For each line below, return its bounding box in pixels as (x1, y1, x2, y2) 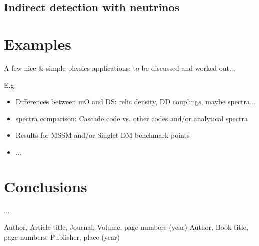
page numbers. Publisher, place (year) (4, 231, 120, 242)
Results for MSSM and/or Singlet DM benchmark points (15, 130, 190, 140)
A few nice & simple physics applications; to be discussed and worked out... (4, 62, 235, 73)
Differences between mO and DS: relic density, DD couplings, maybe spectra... (15, 96, 256, 107)
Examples (4, 33, 71, 54)
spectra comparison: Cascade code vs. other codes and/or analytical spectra (15, 113, 248, 123)
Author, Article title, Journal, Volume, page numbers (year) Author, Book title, (4, 222, 248, 232)
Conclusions (4, 176, 87, 196)
